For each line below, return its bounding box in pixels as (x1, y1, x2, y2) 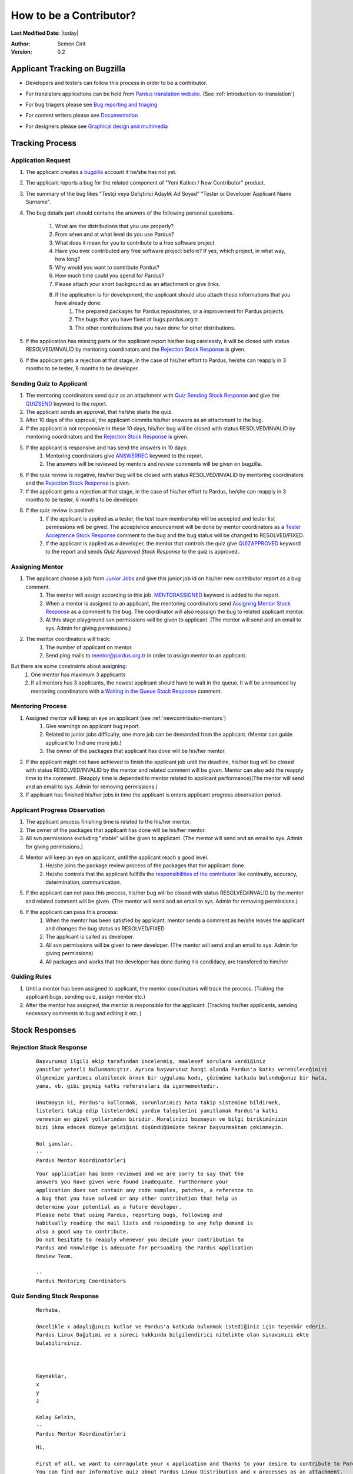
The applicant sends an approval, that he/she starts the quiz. (25, 409, 173, 416)
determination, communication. (45, 879, 121, 886)
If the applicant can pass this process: (25, 909, 118, 916)
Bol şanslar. (36, 1140, 74, 1147)
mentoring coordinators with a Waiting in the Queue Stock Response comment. (31, 687, 222, 695)
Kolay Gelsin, (36, 1414, 76, 1421)
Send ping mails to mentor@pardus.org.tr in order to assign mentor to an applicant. (45, 652, 247, 659)
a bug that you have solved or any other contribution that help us (36, 1195, 238, 1202)
